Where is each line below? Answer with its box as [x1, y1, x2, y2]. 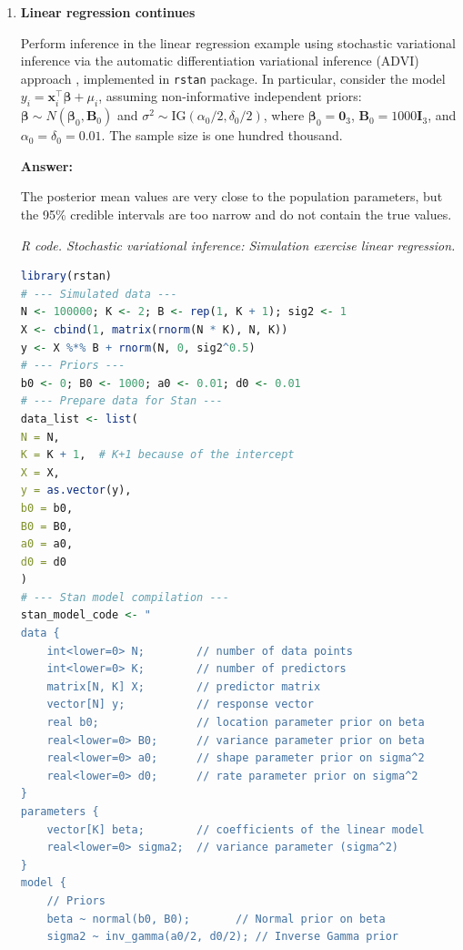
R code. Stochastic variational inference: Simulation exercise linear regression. [20, 235, 456, 254]
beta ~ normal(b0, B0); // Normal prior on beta [46, 912, 386, 925]
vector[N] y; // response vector [46, 698, 314, 711]
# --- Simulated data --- [20, 287, 177, 301]
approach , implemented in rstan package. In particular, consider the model [20, 68, 446, 87]
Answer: [20, 156, 73, 175]
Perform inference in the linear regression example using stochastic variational [20, 33, 456, 52]
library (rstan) [20, 270, 113, 283]
